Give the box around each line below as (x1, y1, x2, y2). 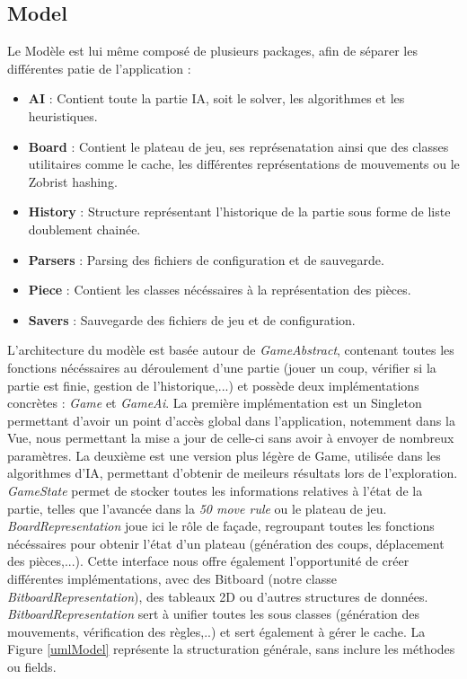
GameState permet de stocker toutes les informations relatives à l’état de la (7, 481, 423, 500)
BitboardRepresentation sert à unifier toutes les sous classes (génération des (7, 604, 420, 623)
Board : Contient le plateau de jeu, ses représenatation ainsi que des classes (28, 137, 449, 155)
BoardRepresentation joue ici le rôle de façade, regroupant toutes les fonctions (7, 516, 435, 535)
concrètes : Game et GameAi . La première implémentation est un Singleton (7, 393, 422, 412)
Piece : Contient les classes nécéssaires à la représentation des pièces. (28, 280, 411, 299)
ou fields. (7, 657, 57, 676)
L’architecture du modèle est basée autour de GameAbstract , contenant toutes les (7, 340, 454, 359)
